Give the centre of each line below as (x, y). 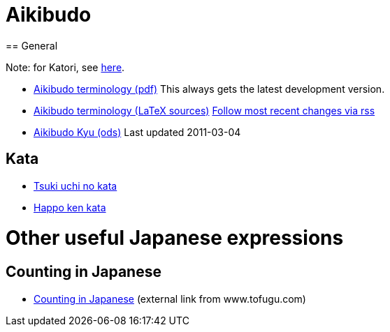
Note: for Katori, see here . (65, 67)
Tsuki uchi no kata (75, 186)
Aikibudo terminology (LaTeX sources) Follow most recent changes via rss (204, 110)
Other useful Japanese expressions (175, 238)
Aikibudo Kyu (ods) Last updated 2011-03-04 (137, 132)
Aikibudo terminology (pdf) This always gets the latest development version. (209, 89)
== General (32, 45)
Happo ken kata (70, 207)
